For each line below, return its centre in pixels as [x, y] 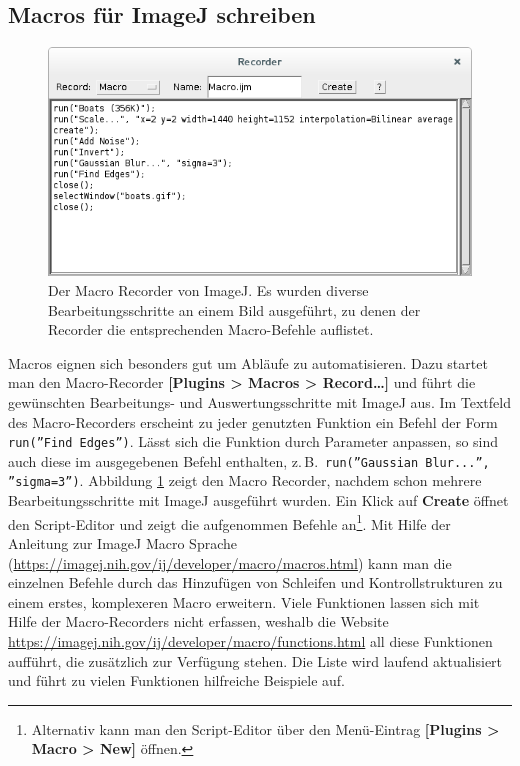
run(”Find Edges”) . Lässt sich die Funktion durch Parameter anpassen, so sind [253, 441]
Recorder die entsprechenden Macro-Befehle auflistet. [211, 329]
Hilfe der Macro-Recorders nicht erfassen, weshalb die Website [198, 621]
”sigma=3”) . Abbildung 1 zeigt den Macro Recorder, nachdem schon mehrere [245, 480]
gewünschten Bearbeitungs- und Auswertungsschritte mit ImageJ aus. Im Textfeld [259, 401]
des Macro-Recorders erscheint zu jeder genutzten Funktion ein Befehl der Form [253, 421]
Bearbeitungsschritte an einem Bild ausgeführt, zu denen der [234, 309]
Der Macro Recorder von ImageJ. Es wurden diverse [208, 290]
